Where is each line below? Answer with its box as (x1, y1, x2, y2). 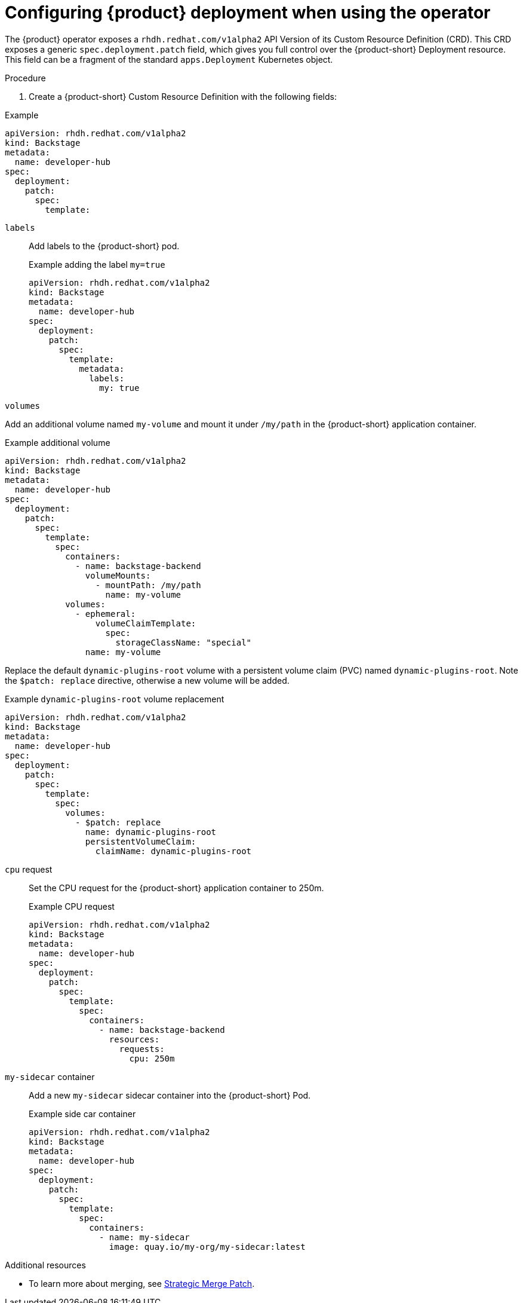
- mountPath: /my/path (95, 580, 201, 590)
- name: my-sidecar (99, 1232, 190, 1242)
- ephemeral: (75, 608, 136, 619)
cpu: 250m (129, 1053, 175, 1063)
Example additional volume (5, 437, 110, 448)
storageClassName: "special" (115, 637, 252, 647)
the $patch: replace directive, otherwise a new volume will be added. (5, 675, 290, 686)
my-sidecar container (5, 1071, 95, 1082)
